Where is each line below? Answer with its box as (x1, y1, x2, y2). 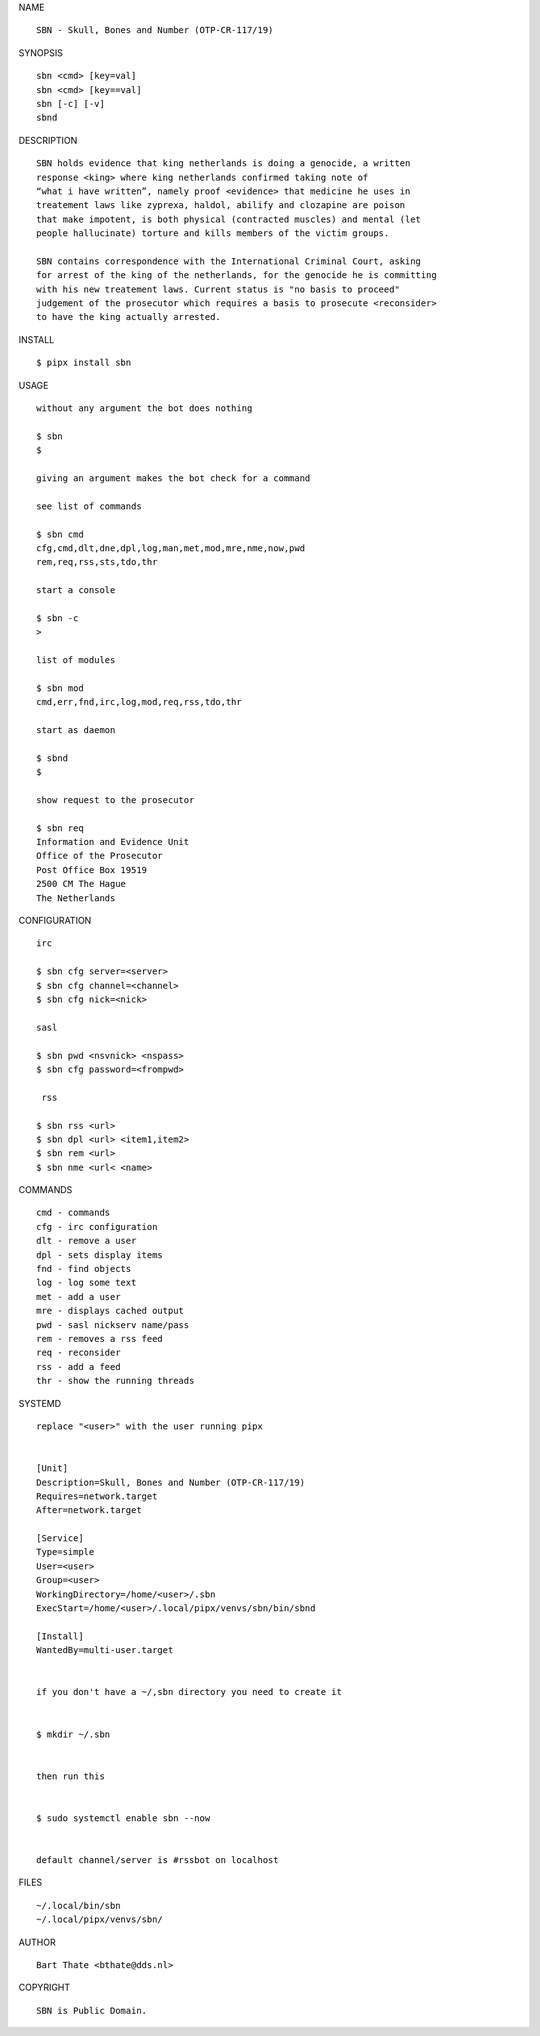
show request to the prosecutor (36, 794, 195, 805)
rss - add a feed (36, 1361, 121, 1372)
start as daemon (36, 724, 116, 735)
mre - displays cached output (36, 1305, 185, 1317)
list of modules (36, 655, 116, 666)
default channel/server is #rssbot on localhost (36, 1855, 279, 1866)
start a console (36, 585, 116, 596)
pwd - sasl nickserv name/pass (36, 1319, 190, 1330)
